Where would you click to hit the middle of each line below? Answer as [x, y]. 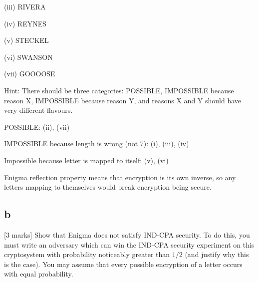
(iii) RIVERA [25, 6]
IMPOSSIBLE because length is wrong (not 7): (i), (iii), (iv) [97, 143]
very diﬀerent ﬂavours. [38, 110]
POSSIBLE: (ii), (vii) [37, 127]
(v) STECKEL [26, 40]
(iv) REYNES [25, 23]
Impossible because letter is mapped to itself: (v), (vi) [86, 160]
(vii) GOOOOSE [30, 74]
